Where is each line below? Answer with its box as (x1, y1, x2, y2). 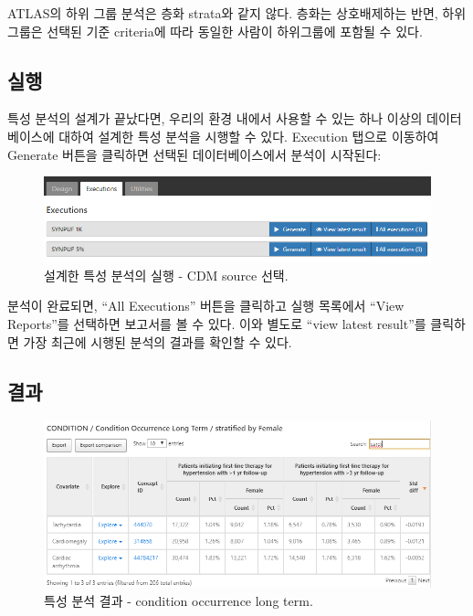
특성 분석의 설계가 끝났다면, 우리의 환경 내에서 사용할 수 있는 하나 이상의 (7, 109, 423, 128)
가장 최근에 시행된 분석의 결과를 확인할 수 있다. (23, 332, 292, 351)
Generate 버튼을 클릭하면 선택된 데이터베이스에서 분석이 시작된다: (7, 144, 382, 164)
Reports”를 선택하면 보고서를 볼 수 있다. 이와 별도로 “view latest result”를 (7, 314, 426, 333)
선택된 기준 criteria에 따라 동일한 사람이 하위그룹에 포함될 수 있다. (47, 21, 423, 40)
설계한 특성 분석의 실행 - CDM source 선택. (44, 265, 289, 284)
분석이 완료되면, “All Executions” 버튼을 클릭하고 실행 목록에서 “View (7, 296, 405, 315)
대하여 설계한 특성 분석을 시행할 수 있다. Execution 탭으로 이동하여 (58, 126, 439, 145)
